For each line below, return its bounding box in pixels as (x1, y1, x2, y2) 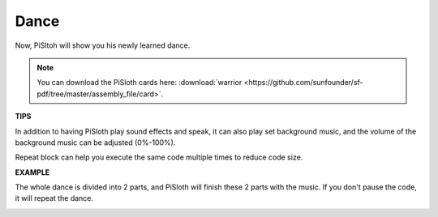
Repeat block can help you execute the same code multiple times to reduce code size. (15, 152, 303, 162)
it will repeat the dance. (15, 194, 93, 203)
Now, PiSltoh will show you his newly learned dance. (15, 40, 191, 50)
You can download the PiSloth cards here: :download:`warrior (36, 78, 243, 87)
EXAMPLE (15, 167, 50, 177)
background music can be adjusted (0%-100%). (15, 138, 176, 147)
